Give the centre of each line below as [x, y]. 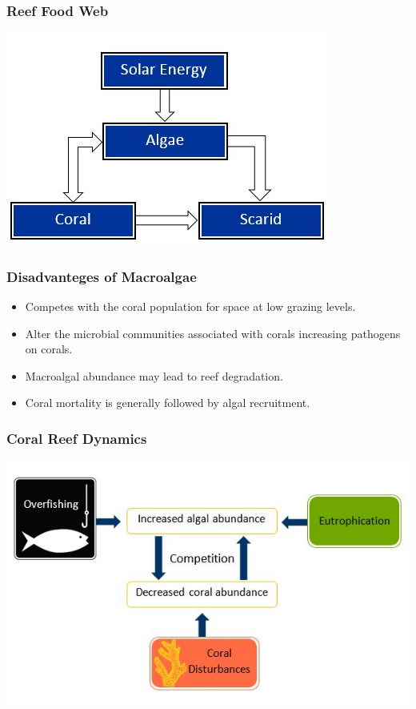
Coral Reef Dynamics [77, 438]
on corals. [49, 349]
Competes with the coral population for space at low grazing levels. [190, 306]
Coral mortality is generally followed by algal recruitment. [168, 403]
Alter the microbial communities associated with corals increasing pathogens [213, 333]
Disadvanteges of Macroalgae [102, 276]
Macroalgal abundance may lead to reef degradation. [154, 375]
